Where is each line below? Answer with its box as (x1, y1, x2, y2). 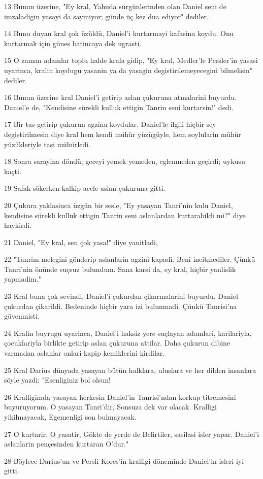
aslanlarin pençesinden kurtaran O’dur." (4, 438, 129, 449)
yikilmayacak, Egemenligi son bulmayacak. (4, 412, 137, 422)
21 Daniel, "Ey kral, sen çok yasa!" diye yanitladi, (4, 236, 158, 247)
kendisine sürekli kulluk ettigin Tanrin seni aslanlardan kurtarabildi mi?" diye (4, 210, 246, 220)
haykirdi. (4, 220, 32, 230)
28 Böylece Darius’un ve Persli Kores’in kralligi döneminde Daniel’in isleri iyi (4, 455, 244, 466)
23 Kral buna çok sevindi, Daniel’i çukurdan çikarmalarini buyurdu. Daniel (4, 291, 238, 301)
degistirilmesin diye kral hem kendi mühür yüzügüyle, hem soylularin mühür (4, 128, 241, 139)
